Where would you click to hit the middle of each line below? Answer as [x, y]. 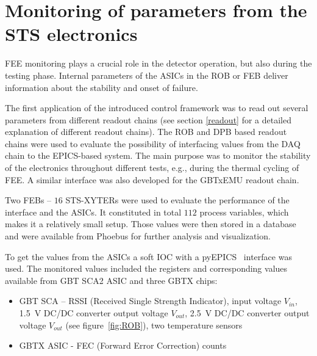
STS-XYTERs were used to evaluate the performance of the [177, 200]
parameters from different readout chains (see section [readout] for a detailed [148, 119]
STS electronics [71, 34]
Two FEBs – [28, 200]
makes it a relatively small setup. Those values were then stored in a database [151, 224]
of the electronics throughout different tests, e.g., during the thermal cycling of [152, 168]
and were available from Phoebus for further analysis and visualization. [138, 236]
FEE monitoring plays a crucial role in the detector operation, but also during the [158, 63]
